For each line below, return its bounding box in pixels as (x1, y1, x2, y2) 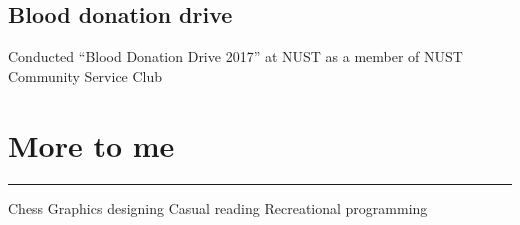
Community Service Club (8, 65, 163, 86)
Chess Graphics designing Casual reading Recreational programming (8, 197, 428, 218)
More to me (8, 124, 175, 165)
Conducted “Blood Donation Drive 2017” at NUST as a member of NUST (8, 46, 463, 67)
